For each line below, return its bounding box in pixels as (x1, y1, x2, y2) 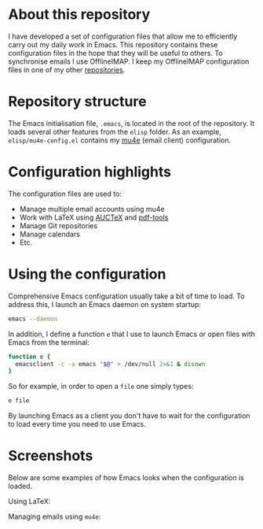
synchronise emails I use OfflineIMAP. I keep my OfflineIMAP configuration (8, 57, 250, 66)
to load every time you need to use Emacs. (8, 420, 147, 429)
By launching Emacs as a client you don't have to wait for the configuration (8, 411, 250, 420)
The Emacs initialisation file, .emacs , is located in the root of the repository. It (8, 118, 255, 128)
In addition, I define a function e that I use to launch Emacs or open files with (8, 329, 256, 338)
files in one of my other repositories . (8, 65, 126, 74)
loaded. (8, 482, 33, 491)
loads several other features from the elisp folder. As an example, (8, 127, 222, 136)
